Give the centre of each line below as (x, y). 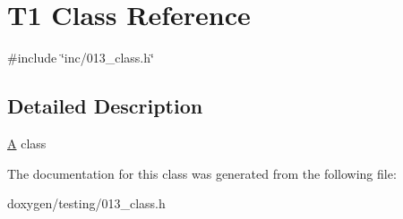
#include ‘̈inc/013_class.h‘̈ (81, 58)
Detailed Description (105, 106)
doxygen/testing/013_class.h (86, 203)
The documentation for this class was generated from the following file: (202, 173)
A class (27, 143)
